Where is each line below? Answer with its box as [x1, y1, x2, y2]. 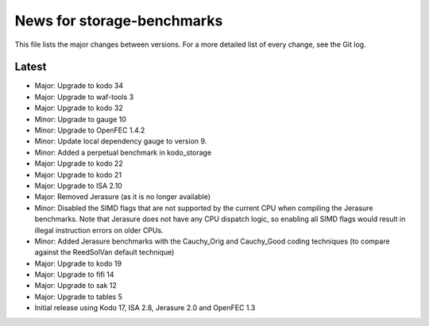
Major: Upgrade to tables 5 [34, 292, 122, 301]
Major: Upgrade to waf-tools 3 [34, 92, 134, 102]
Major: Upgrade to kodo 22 [34, 159, 123, 168]
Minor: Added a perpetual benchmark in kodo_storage [34, 148, 212, 157]
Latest [14, 60, 47, 74]
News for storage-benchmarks [14, 12, 223, 29]
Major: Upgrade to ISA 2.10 [34, 181, 122, 190]
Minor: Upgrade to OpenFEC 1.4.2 [34, 125, 145, 135]
